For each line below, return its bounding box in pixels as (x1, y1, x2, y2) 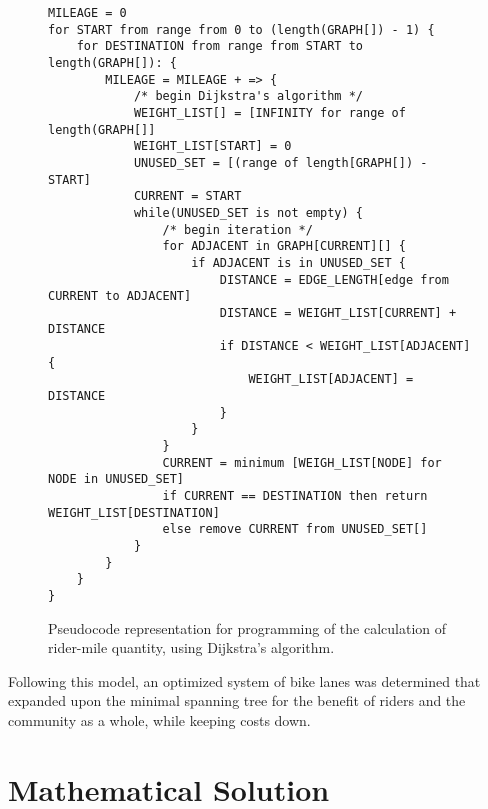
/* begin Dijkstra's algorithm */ (133, 89, 363, 104)
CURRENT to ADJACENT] (48, 289, 192, 304)
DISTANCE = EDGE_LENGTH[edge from (219, 272, 449, 287)
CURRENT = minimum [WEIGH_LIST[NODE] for (162, 455, 442, 470)
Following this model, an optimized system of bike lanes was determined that (8, 670, 481, 691)
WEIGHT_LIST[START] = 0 (133, 139, 292, 154)
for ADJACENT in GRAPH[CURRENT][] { (162, 239, 406, 254)
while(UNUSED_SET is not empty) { (133, 205, 363, 220)
